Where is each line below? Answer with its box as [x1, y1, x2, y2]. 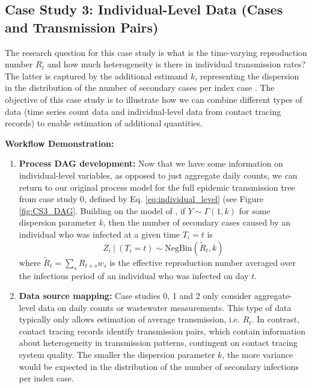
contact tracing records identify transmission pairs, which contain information [19, 324, 306, 337]
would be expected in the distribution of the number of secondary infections [19, 360, 299, 372]
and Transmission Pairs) [5, 17, 159, 36]
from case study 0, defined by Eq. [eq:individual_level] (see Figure [19, 192, 264, 205]
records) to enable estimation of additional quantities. [5, 117, 203, 129]
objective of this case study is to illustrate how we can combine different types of [5, 93, 302, 105]
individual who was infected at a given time [19, 227, 180, 240]
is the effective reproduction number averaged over [109, 256, 296, 268]
